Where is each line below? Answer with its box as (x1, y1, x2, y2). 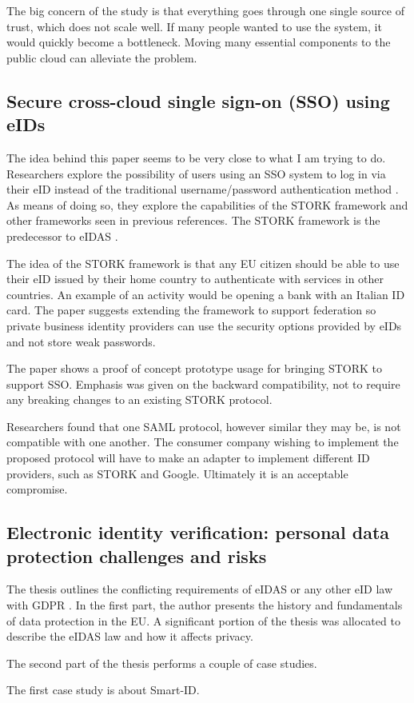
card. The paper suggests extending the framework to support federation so (6, 302, 376, 318)
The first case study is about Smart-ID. (6, 681, 200, 698)
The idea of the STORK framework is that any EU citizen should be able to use (6, 254, 400, 271)
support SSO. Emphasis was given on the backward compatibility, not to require (6, 375, 400, 392)
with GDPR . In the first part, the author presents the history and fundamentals (6, 597, 403, 613)
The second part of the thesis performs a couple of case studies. (6, 654, 317, 671)
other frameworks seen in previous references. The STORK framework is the (6, 212, 380, 229)
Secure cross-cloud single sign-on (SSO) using (6, 88, 390, 113)
